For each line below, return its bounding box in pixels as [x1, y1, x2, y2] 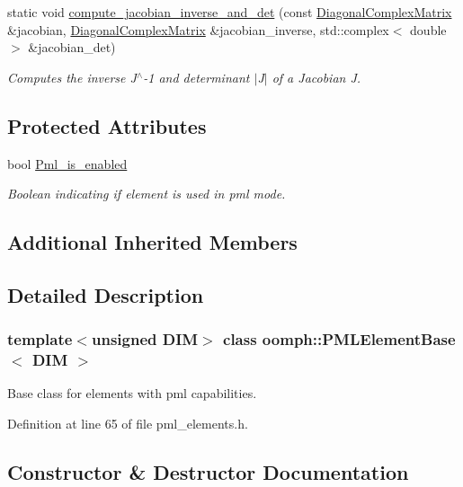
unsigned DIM [91, 328, 199, 350]
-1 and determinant [143, 67, 250, 86]
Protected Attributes [7, 111, 207, 139]
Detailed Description [7, 280, 204, 308]
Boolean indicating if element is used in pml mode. [7, 184, 286, 203]
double [410, 20, 447, 39]
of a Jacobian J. [272, 67, 361, 86]
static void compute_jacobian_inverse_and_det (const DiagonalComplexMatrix [7, 3, 452, 21]
